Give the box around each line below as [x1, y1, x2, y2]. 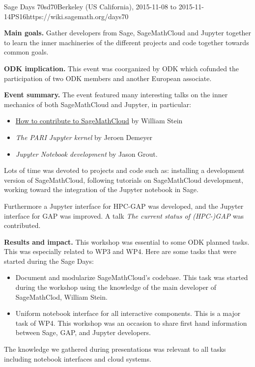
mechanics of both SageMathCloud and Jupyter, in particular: [4, 99, 191, 109]
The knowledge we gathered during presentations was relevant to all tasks [4, 344, 226, 354]
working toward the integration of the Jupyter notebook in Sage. [4, 184, 198, 195]
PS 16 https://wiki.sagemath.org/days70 [11, 11, 129, 21]
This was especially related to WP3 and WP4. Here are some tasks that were [4, 246, 237, 256]
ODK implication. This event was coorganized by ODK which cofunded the [4, 63, 239, 73]
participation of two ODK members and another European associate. [4, 73, 212, 83]
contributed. [4, 220, 41, 230]
